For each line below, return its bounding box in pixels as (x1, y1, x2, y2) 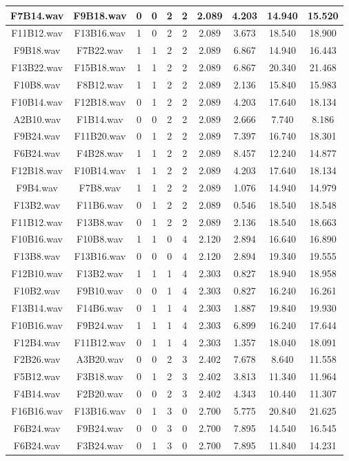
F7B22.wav (77, 43, 123, 57)
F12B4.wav (13, 335, 61, 349)
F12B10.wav (11, 266, 63, 281)
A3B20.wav (76, 352, 124, 366)
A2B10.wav (13, 111, 61, 126)
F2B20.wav (77, 386, 123, 401)
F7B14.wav (10, 8, 64, 22)
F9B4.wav (16, 180, 58, 194)
